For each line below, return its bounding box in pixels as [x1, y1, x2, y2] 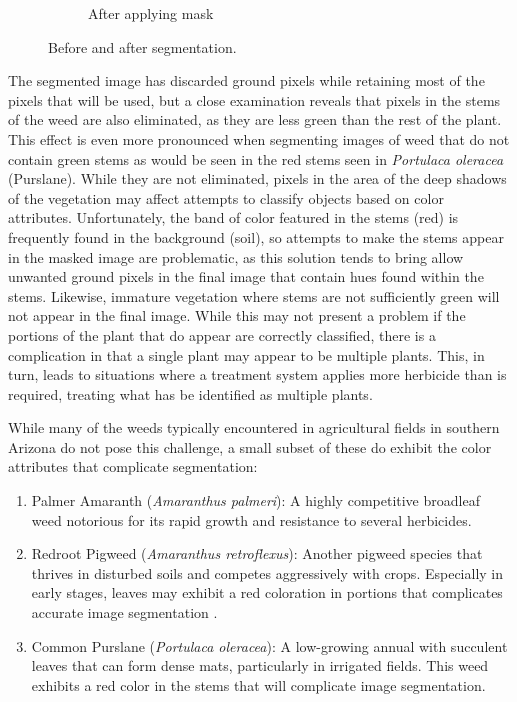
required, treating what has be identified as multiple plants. [8, 383, 373, 404]
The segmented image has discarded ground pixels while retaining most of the [8, 70, 485, 91]
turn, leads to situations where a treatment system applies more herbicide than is [8, 364, 507, 385]
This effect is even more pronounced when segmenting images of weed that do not [8, 128, 510, 149]
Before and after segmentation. [48, 36, 237, 57]
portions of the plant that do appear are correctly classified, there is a [8, 324, 436, 345]
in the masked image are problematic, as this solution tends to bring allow [8, 246, 464, 267]
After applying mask [88, 3, 214, 23]
